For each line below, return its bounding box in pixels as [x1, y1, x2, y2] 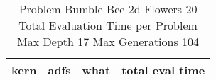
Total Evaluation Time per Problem [18, 17, 198, 33]
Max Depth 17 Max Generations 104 [17, 33, 200, 50]
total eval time [121, 62, 205, 78]
